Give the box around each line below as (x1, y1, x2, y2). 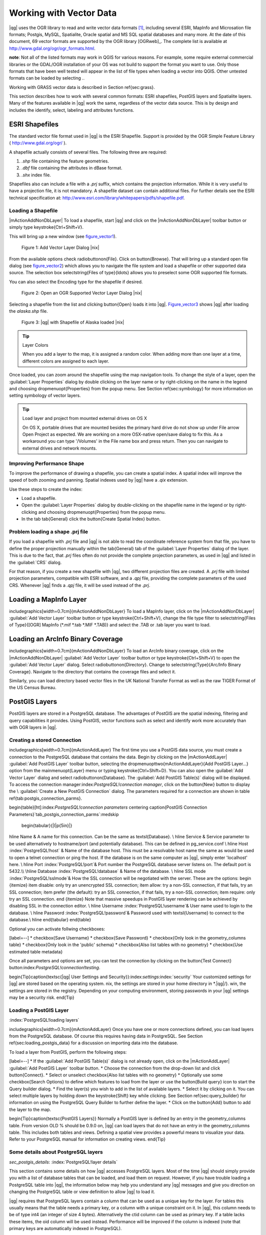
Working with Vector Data (9, 7, 117, 18)
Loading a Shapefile (9, 207, 58, 214)
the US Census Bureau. (9, 685, 57, 691)
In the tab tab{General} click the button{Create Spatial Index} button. (21, 516, 161, 522)
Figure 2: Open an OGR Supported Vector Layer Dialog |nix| (21, 290, 142, 296)
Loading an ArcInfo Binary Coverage (9, 635, 123, 643)
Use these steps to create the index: (9, 486, 83, 492)
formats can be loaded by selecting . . (9, 75, 85, 81)
